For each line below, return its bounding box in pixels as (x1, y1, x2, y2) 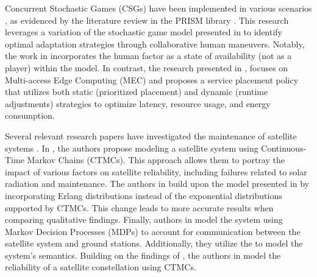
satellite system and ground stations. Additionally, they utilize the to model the (5, 237, 303, 250)
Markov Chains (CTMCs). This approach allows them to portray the (27, 153, 285, 166)
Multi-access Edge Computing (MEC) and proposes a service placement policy (5, 73, 299, 86)
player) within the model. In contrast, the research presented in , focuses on (5, 61, 288, 74)
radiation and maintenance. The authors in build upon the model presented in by (5, 177, 309, 190)
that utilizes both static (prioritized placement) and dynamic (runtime (5, 85, 268, 98)
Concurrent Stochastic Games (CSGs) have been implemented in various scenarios (5, 2, 312, 14)
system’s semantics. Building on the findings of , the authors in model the (5, 248, 281, 261)
